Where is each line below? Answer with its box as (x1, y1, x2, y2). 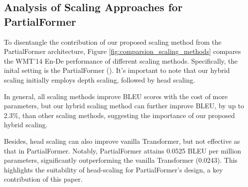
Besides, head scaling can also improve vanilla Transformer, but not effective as (4, 136, 240, 146)
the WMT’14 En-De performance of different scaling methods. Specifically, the (4, 55, 238, 66)
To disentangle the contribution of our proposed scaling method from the (4, 36, 222, 47)
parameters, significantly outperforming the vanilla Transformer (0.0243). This (4, 155, 238, 165)
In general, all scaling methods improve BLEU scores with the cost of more (4, 91, 228, 101)
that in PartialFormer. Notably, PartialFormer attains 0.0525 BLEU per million (4, 145, 241, 155)
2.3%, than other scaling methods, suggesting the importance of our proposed (4, 110, 235, 120)
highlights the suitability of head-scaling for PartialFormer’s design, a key (4, 164, 223, 174)
